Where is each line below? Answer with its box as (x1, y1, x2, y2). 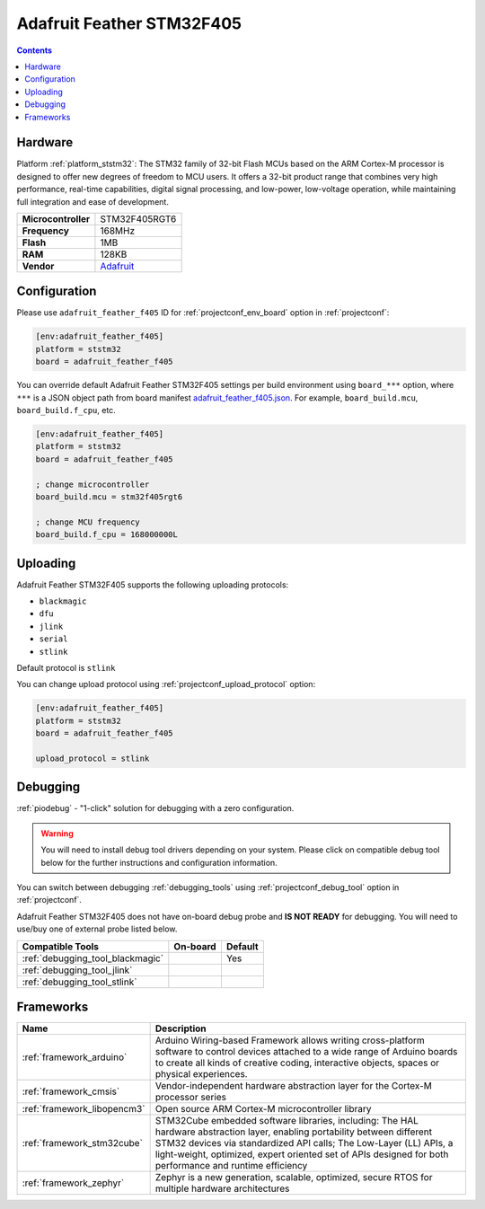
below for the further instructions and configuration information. (40, 857, 278, 868)
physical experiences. (154, 1068, 248, 1081)
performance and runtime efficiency (154, 1160, 308, 1172)
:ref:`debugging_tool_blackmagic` (22, 952, 164, 965)
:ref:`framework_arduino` (22, 1051, 128, 1063)
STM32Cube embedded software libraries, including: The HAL (154, 1115, 419, 1127)
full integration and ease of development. (16, 196, 170, 207)
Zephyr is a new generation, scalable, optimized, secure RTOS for (154, 1171, 433, 1184)
